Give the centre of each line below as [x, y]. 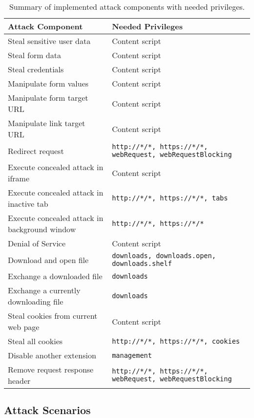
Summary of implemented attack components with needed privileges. [127, 7]
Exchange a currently [44, 290]
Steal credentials [36, 69]
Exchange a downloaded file [55, 276]
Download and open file [48, 260]
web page [24, 327]
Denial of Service [37, 243]
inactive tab [28, 204]
